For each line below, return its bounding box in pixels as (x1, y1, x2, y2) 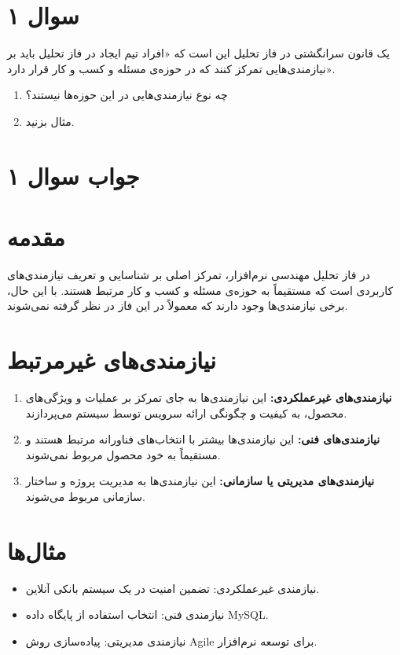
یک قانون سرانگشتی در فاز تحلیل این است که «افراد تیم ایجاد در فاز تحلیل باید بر (7, 45, 390, 61)
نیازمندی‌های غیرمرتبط (7, 343, 217, 375)
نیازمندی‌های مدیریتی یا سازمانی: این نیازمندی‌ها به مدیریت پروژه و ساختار (25, 473, 375, 489)
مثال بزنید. (25, 112, 75, 129)
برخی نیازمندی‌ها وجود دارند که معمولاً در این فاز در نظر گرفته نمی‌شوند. (7, 297, 348, 314)
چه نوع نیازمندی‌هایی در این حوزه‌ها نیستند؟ (25, 86, 228, 103)
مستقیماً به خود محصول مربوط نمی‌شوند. (25, 446, 221, 462)
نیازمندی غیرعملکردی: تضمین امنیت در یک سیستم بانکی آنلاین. (25, 580, 320, 596)
